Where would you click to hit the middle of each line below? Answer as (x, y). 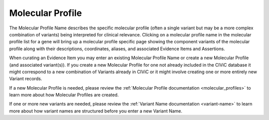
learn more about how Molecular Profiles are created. (64, 95)
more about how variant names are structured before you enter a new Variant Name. (96, 111)
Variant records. (26, 79)
